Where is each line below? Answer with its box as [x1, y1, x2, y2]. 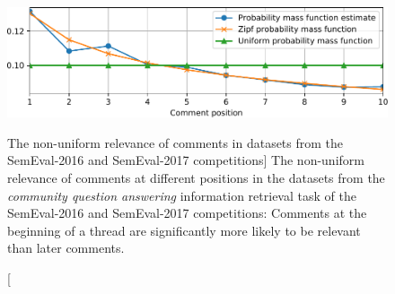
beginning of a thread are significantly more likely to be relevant [7, 220, 361, 239]
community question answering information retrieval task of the [7, 186, 356, 204]
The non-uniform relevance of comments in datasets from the [7, 133, 344, 151]
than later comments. [7, 238, 125, 257]
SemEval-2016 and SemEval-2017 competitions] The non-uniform [7, 151, 364, 169]
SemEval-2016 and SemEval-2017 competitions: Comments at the [7, 203, 367, 222]
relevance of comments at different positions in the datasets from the [7, 168, 385, 186]
